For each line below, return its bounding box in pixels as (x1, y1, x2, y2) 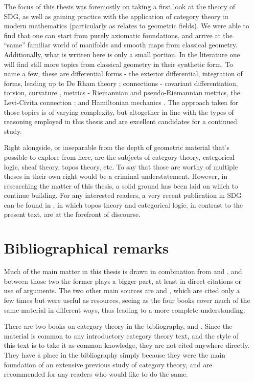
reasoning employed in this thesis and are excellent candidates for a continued (4, 116, 237, 127)
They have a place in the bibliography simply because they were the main (4, 349, 226, 360)
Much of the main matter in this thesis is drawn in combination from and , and (4, 266, 242, 276)
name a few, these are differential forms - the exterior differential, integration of (4, 68, 243, 79)
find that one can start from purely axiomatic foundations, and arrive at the (4, 30, 233, 40)
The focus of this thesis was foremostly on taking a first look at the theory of (4, 1, 235, 11)
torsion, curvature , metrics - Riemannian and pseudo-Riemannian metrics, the (4, 87, 240, 98)
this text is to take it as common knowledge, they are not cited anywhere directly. (4, 340, 250, 350)
